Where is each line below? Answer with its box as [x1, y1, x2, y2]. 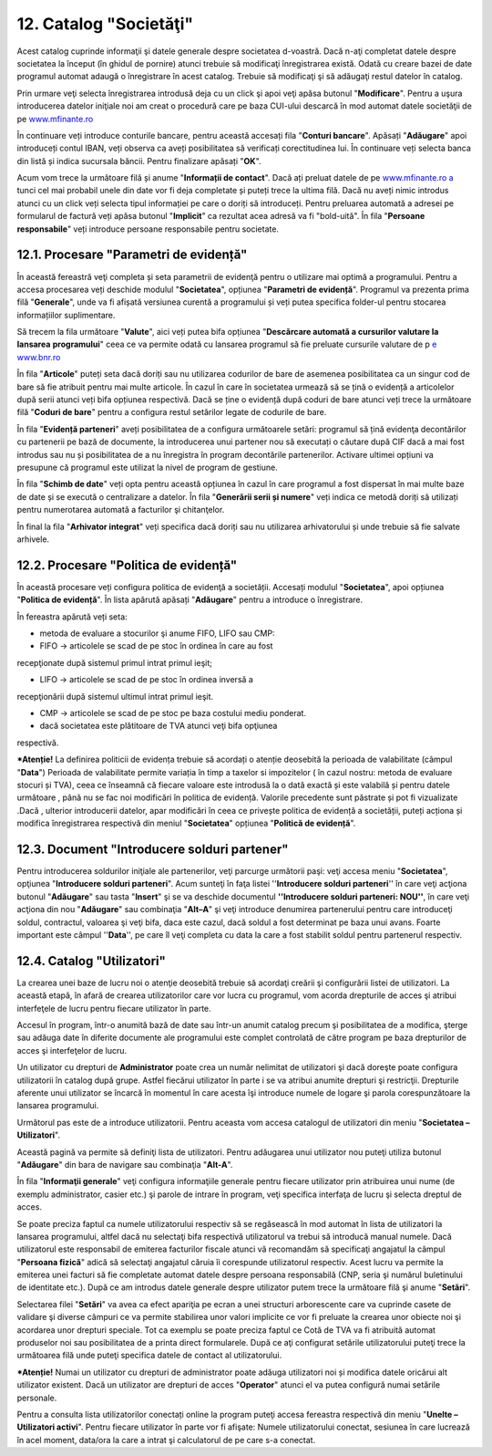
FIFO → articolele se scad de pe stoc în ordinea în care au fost [39, 640, 273, 651]
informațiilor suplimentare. [16, 309, 116, 320]
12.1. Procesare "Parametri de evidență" [16, 247, 248, 263]
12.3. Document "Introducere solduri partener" [16, 841, 289, 857]
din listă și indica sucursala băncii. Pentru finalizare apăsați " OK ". [16, 155, 261, 166]
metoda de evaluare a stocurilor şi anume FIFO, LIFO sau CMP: [39, 628, 275, 639]
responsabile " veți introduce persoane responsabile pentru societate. [16, 224, 280, 234]
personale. [16, 1392, 57, 1403]
